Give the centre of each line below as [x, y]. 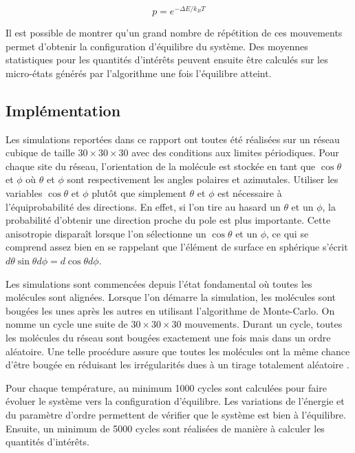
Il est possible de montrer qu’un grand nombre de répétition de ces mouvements [174, 33]
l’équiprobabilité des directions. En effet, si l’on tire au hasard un [143, 206]
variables [24, 193]
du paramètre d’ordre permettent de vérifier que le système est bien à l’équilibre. [176, 414]
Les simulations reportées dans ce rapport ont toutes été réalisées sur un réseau [173, 139]
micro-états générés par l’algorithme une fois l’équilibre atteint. [139, 73]
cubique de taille [40, 152]
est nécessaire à [250, 193]
